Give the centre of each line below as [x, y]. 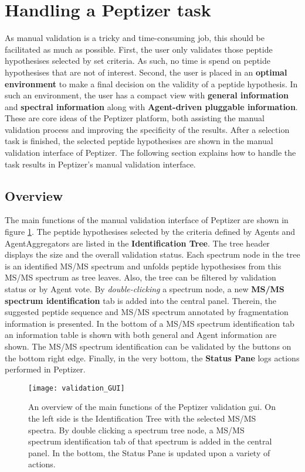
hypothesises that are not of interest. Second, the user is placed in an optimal [146, 72]
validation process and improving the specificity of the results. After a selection [147, 129]
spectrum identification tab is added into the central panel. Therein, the [140, 300]
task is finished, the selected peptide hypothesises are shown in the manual [139, 141]
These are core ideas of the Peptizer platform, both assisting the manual [135, 118]
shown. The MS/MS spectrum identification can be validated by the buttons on [148, 346]
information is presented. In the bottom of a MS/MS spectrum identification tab [150, 323]
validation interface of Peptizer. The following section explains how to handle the [150, 153]
